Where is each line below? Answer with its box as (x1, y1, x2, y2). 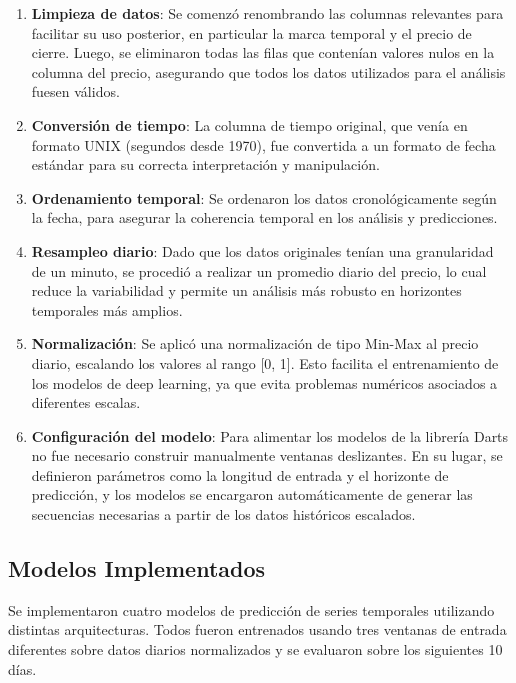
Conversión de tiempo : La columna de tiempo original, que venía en (31, 114, 468, 135)
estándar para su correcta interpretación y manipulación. (31, 154, 380, 175)
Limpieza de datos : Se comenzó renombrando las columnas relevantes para (31, 3, 504, 23)
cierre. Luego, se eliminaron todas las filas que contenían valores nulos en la (31, 42, 495, 63)
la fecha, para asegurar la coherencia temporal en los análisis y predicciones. (31, 207, 498, 228)
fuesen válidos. (31, 81, 120, 102)
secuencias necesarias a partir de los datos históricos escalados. (31, 504, 416, 525)
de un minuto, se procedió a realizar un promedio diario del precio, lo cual (31, 260, 487, 281)
